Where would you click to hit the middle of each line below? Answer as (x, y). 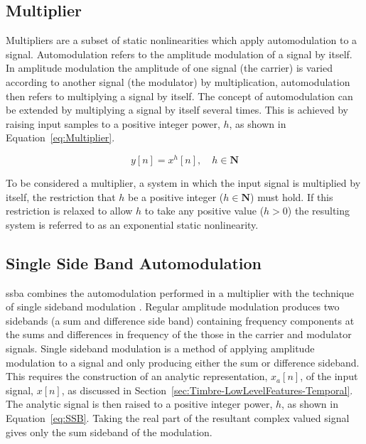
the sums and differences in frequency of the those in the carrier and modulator (179, 334)
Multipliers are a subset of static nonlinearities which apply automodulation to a (182, 40)
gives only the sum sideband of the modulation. (109, 432)
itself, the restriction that (61, 196)
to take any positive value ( (204, 211)
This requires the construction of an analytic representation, (137, 376)
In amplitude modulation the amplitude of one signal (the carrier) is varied (169, 68)
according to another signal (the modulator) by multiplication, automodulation (178, 81)
